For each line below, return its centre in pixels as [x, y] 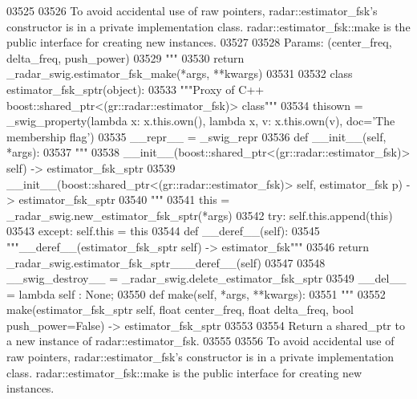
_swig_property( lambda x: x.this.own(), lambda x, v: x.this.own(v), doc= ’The [201, 121]
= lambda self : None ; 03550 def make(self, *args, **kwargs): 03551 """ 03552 [196, 293]
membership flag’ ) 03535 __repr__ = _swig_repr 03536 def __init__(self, [196, 136]
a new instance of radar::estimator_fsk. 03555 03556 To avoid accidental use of [200, 341]
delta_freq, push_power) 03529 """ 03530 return [126, 57]
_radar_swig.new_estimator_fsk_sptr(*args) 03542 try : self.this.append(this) [200, 215]
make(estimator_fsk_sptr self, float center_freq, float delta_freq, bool [180, 309]
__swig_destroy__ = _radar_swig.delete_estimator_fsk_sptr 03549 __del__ [206, 278]
